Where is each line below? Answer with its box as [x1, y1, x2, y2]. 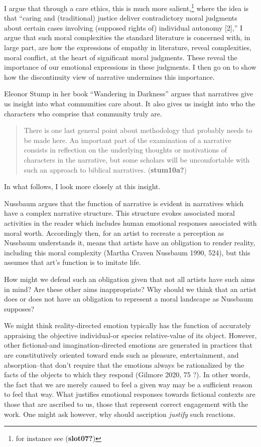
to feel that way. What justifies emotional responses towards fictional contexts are [4, 389, 255, 399]
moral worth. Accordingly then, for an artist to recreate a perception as [4, 227, 224, 238]
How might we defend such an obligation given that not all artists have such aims [4, 273, 255, 284]
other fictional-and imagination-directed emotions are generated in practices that [4, 340, 253, 350]
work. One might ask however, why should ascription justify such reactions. [4, 408, 235, 419]
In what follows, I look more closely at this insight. [4, 181, 161, 192]
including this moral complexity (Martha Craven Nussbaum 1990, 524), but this [4, 247, 250, 257]
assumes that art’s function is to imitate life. [4, 257, 141, 267]
